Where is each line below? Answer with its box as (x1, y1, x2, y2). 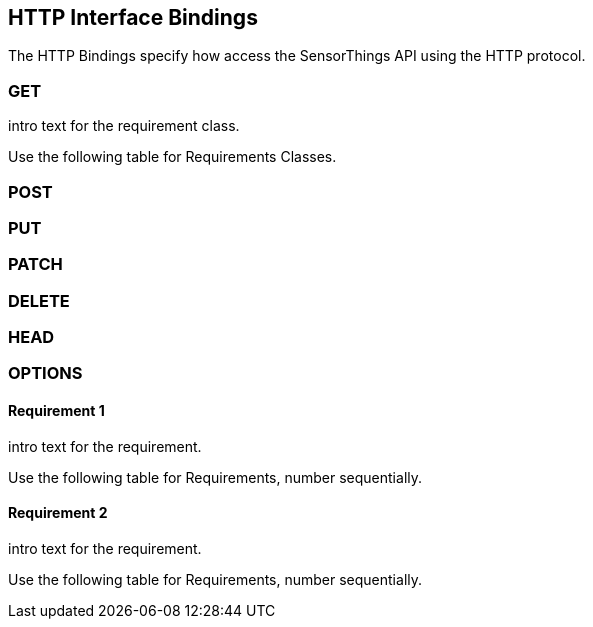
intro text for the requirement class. (8, 117, 240, 135)
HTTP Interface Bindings (8, 5, 258, 30)
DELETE (8, 290, 70, 311)
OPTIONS (8, 363, 83, 384)
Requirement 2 (8, 504, 108, 522)
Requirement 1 (8, 402, 105, 420)
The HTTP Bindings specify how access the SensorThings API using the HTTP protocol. (8, 47, 586, 65)
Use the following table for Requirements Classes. (8, 148, 337, 166)
